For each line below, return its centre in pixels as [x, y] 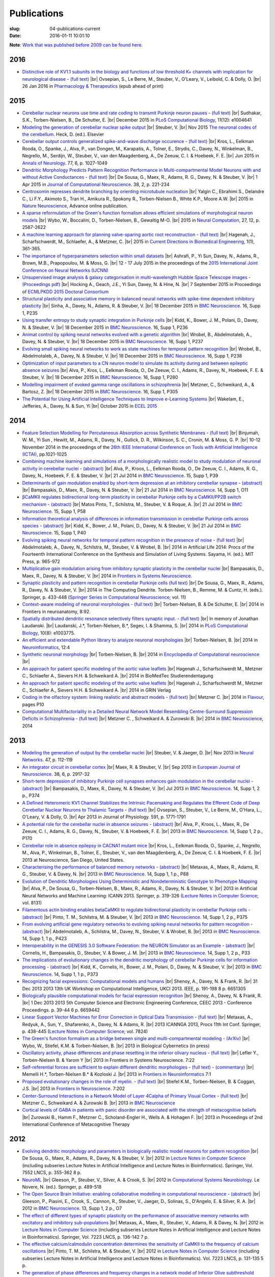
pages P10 [33, 704]
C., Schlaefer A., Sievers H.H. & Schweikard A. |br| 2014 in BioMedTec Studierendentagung [118, 676]
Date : [15, 35]
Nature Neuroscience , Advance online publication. [75, 206]
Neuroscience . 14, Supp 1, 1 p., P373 [60, 974]
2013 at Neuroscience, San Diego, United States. [73, 860]
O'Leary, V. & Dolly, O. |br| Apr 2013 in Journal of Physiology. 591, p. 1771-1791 [104, 817]
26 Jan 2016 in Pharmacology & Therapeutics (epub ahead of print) [93, 86]
